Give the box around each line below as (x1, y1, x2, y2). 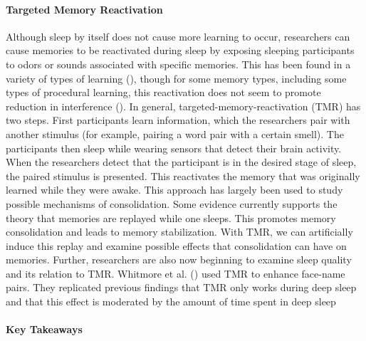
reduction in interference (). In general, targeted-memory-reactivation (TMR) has (6, 98, 361, 113)
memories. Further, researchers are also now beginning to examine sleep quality (6, 252, 352, 267)
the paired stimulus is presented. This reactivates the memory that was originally (6, 168, 360, 183)
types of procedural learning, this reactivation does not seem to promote (6, 85, 321, 100)
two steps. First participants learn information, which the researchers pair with (6, 112, 350, 127)
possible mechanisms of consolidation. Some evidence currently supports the (6, 196, 338, 211)
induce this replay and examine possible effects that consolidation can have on (6, 238, 347, 253)
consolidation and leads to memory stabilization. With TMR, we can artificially (6, 224, 353, 239)
